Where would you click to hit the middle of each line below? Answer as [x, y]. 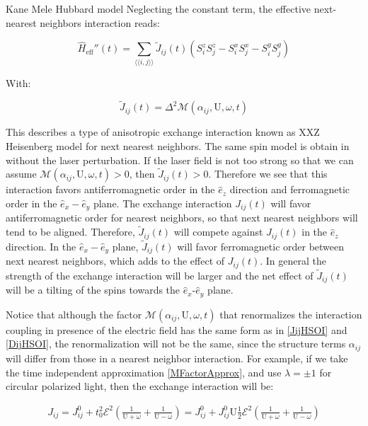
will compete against [218, 232]
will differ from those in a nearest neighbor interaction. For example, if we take [177, 358]
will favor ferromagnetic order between [261, 246]
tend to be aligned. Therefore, [70, 232]
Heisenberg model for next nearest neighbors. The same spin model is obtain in [178, 145]
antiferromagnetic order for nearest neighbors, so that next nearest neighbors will [182, 218]
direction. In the [41, 246]
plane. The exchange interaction [162, 203]
